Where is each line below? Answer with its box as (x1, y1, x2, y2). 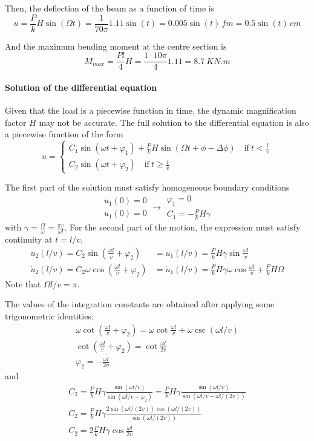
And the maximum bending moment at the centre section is (5, 39, 227, 52)
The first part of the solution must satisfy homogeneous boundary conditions (5, 181, 290, 194)
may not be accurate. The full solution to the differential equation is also (39, 116, 309, 128)
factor (5, 116, 27, 128)
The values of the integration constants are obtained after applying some (5, 298, 275, 310)
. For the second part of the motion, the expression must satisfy (64, 221, 301, 234)
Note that (5, 277, 41, 290)
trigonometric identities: (5, 309, 94, 322)
